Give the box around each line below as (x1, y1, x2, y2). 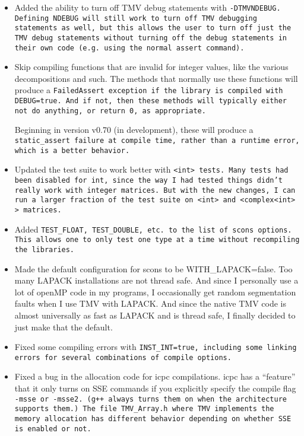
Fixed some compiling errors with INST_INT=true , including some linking (14, 340, 297, 353)
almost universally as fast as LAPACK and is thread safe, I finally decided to (14, 308, 296, 321)
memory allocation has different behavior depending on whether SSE (14, 414, 292, 423)
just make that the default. (14, 320, 113, 333)
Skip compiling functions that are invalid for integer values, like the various (14, 61, 289, 73)
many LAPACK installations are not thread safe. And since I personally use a (14, 274, 299, 287)
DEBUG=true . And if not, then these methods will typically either (14, 97, 287, 106)
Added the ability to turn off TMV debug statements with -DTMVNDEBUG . (14, 1, 281, 13)
